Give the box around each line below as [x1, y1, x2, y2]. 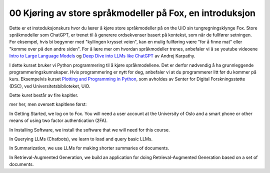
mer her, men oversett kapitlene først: [9, 101, 87, 107]
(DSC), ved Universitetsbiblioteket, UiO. [9, 83, 90, 89]
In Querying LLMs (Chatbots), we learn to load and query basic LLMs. [9, 136, 153, 142]
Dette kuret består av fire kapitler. [9, 92, 78, 98]
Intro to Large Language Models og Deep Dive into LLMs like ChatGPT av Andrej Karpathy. [9, 53, 195, 59]
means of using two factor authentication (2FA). [9, 117, 107, 123]
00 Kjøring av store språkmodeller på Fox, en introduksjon [9, 7, 256, 18]
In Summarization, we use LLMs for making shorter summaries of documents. [9, 145, 169, 151]
